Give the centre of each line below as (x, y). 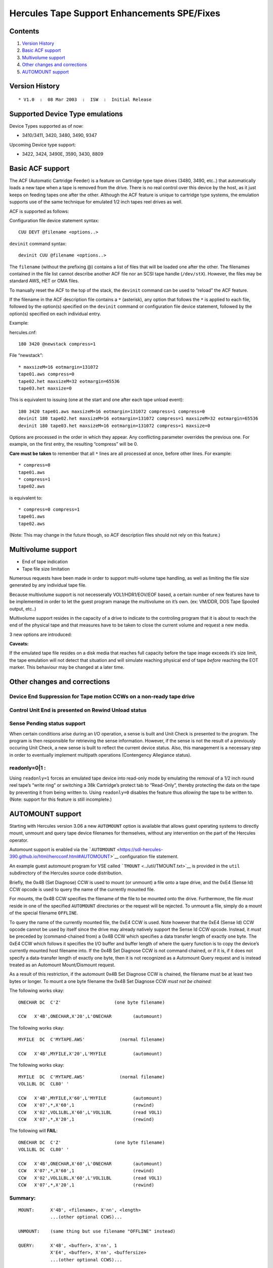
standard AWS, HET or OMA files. (44, 281)
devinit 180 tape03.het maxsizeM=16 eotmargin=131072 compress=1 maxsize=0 (114, 426)
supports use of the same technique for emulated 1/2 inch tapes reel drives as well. (96, 202)
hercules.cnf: (23, 332)
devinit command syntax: (38, 243)
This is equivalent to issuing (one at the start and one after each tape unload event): (97, 400)
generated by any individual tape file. (48, 585)
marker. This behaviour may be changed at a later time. (67, 667)
